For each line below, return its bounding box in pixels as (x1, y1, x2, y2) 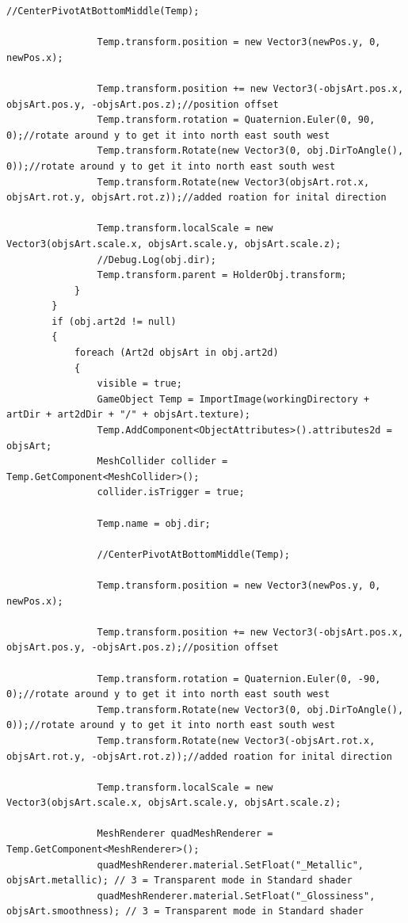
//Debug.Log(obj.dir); (97, 254, 216, 265)
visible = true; (97, 378, 182, 390)
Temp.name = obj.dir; (97, 517, 211, 529)
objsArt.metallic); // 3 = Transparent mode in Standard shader (6, 875, 353, 887)
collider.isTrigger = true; (97, 486, 245, 498)
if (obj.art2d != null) (51, 315, 177, 327)
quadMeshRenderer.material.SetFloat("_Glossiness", (97, 890, 376, 902)
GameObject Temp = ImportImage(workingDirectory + (97, 393, 370, 405)
